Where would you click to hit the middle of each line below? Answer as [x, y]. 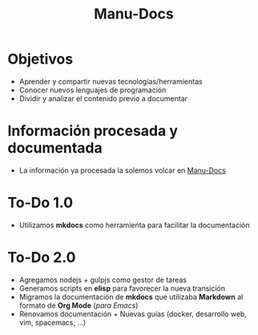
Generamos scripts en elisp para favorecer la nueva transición [122, 288]
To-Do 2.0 [42, 257]
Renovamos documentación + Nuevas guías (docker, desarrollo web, [133, 313]
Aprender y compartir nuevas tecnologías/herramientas [111, 81]
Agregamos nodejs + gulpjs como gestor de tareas [103, 280]
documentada [55, 148]
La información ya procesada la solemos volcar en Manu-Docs [122, 170]
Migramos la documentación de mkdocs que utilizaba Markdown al [131, 296]
